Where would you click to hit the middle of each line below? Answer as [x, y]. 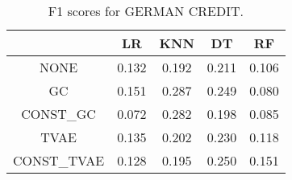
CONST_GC [58, 114]
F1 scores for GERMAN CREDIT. [146, 11]
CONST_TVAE [59, 160]
